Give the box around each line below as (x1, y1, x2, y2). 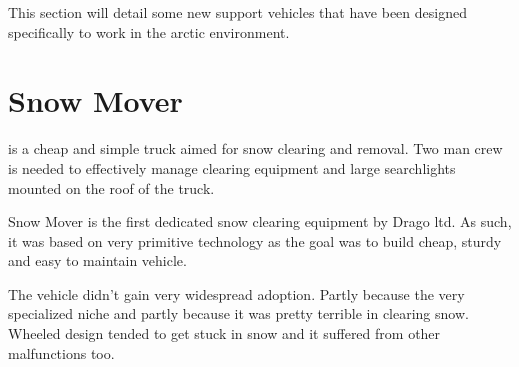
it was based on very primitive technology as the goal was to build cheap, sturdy (8, 230, 502, 251)
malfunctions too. (8, 342, 115, 363)
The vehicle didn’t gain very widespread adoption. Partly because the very (8, 283, 465, 304)
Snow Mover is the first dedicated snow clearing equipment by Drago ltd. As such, (8, 211, 512, 232)
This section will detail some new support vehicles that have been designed (8, 2, 467, 22)
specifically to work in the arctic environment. (8, 21, 290, 42)
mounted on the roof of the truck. (8, 177, 215, 198)
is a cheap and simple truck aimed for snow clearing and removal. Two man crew (8, 138, 503, 159)
